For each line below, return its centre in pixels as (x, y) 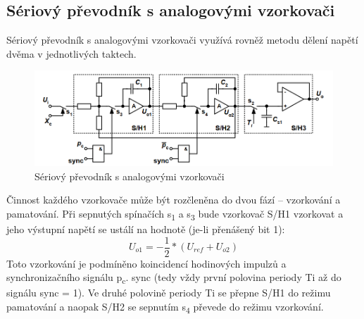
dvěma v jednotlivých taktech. (71, 53)
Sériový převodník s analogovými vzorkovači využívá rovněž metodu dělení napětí (182, 40)
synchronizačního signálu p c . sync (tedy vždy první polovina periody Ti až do (174, 278)
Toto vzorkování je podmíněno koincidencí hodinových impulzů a (146, 263)
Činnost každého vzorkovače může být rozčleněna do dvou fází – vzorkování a (174, 200)
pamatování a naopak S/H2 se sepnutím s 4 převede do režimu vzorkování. (165, 307)
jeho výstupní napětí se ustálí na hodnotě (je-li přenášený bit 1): (146, 229)
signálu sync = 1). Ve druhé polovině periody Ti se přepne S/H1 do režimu (169, 293)
